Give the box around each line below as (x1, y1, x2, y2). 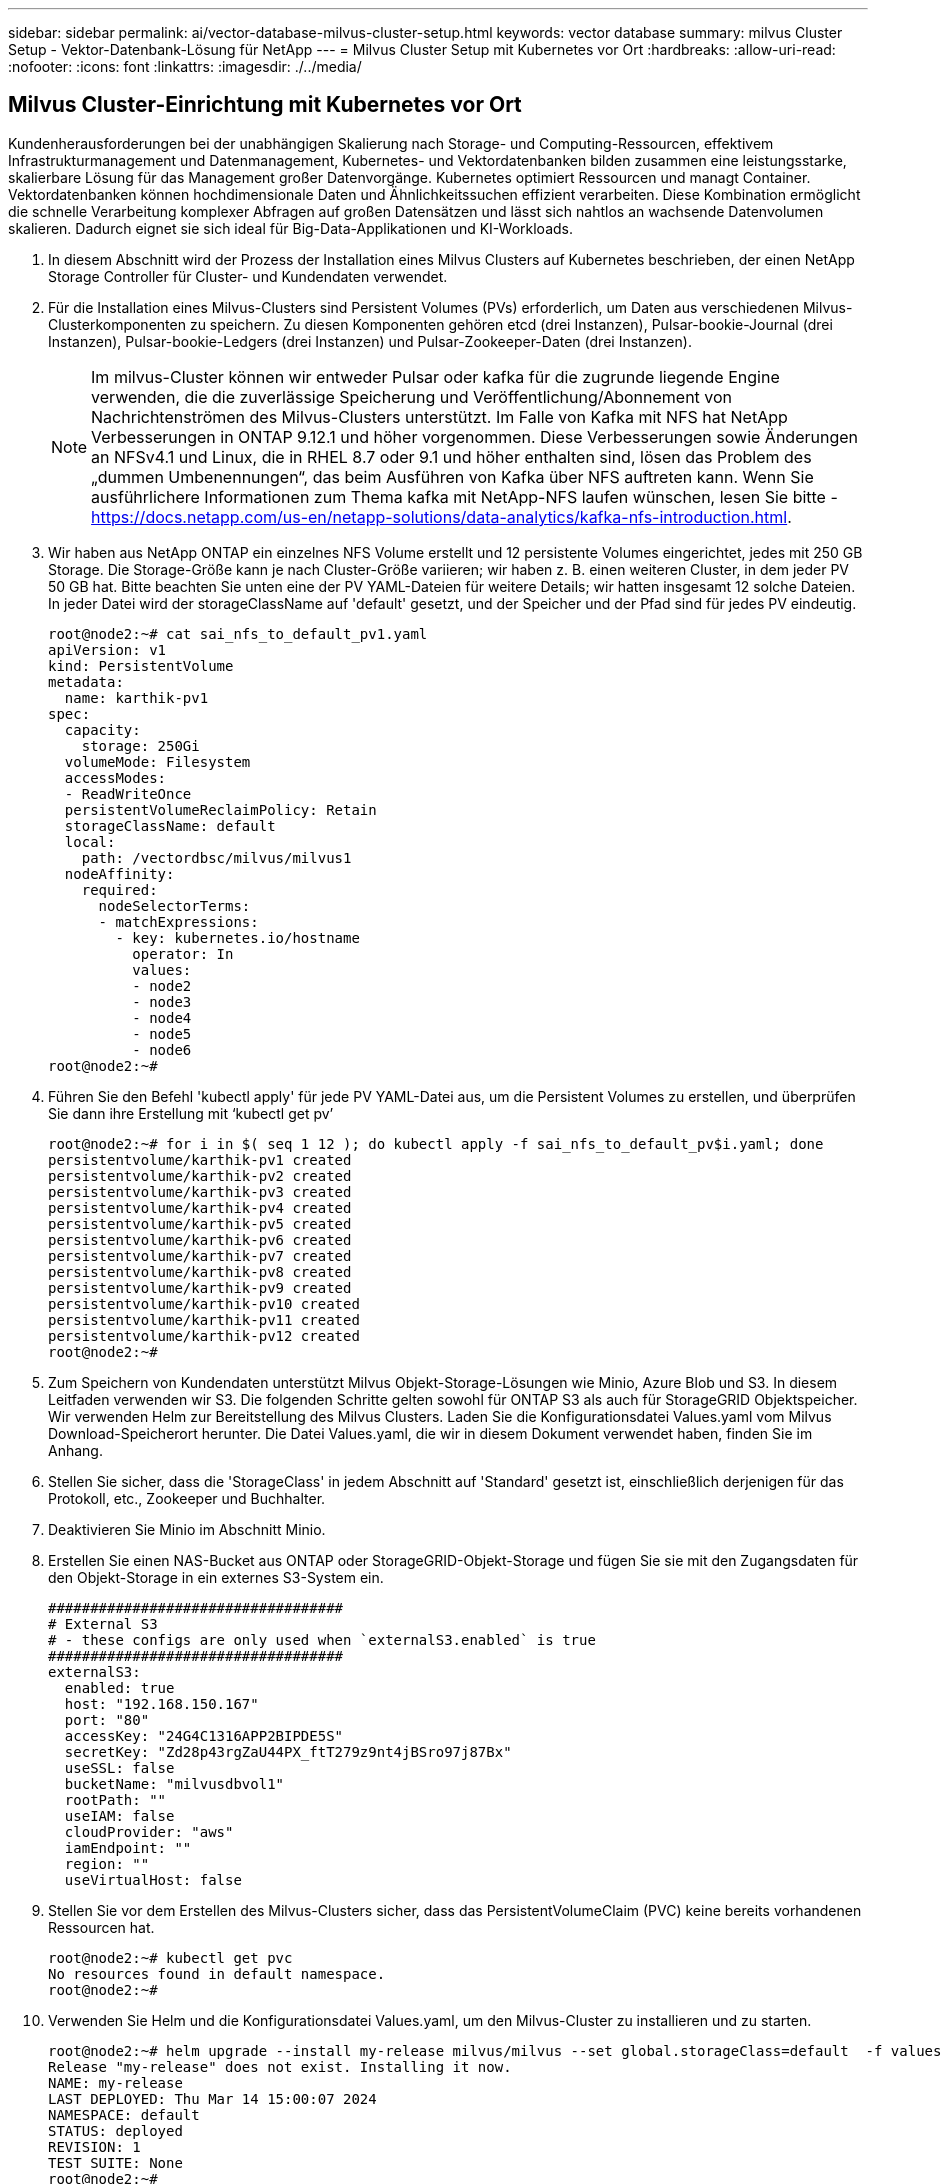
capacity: (64, 721, 141, 738)
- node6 (132, 1041, 192, 1058)
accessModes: (64, 769, 167, 786)
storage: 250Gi (81, 737, 200, 754)
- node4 (132, 1009, 192, 1026)
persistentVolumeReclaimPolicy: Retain (64, 801, 377, 818)
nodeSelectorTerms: (98, 897, 251, 914)
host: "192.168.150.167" (64, 1695, 259, 1712)
